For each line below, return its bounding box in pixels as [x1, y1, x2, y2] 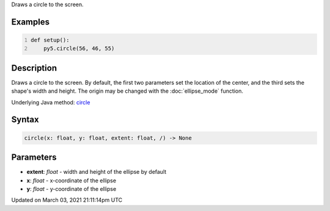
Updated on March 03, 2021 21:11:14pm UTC [11, 196, 123, 204]
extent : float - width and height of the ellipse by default [26, 168, 167, 176]
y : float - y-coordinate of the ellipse [26, 185, 117, 192]
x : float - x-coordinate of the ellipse [26, 177, 116, 184]
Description [11, 63, 57, 73]
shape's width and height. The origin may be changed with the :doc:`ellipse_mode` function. [11, 87, 244, 95]
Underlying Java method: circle [11, 98, 90, 106]
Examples [11, 16, 50, 27]
